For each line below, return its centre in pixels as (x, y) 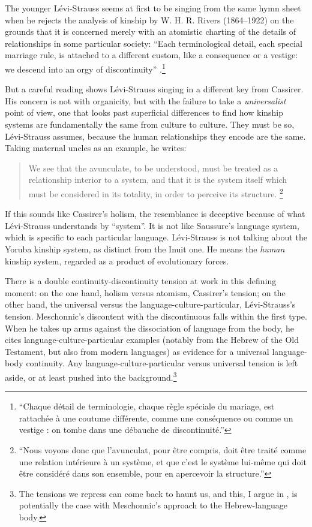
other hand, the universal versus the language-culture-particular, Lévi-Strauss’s (150, 304)
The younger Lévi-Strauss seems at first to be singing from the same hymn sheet (153, 8)
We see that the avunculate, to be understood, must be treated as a (153, 168)
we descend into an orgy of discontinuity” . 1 (85, 68)
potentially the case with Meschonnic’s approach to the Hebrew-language (153, 505)
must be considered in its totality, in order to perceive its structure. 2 (156, 192)
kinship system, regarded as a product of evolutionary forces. (117, 261)
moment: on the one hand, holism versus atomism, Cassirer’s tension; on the (145, 292)
